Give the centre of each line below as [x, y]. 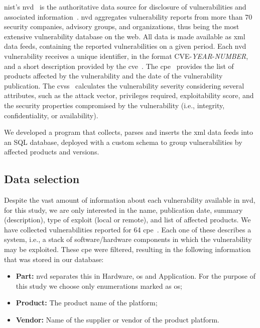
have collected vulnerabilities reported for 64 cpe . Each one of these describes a [128, 229]
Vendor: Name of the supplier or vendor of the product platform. [117, 320]
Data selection [42, 179]
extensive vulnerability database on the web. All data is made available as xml [125, 36]
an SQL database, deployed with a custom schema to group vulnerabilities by [123, 142]
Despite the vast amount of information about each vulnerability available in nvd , [130, 200]
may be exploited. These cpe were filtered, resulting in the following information [127, 249]
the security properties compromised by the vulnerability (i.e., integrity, [114, 105]
